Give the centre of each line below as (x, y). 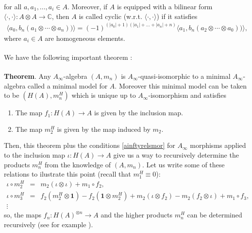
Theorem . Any (27, 76)
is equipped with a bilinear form (165, 6)
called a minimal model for (68, 85)
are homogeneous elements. (85, 38)
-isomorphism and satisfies (187, 95)
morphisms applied (218, 145)
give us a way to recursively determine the (176, 155)
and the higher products (136, 215)
